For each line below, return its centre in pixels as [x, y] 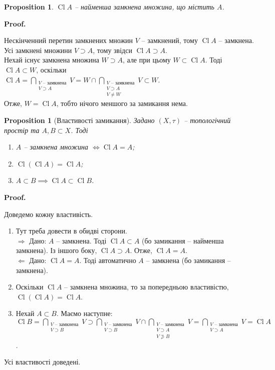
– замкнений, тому [170, 40]
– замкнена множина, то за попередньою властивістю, [147, 287]
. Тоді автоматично [108, 260]
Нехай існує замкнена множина [52, 60]
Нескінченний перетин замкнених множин [69, 40]
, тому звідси [112, 50]
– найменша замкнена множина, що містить [144, 6]
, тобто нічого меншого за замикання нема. [122, 103]
